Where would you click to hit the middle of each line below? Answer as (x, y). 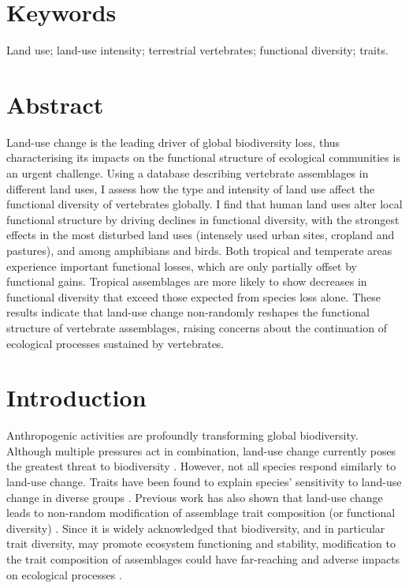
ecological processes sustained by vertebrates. (115, 343)
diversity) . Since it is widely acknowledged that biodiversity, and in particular (196, 528)
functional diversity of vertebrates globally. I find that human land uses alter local (204, 204)
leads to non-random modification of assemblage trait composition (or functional (201, 513)
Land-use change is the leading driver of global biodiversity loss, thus (173, 142)
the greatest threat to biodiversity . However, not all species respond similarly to (201, 466)
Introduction (76, 397)
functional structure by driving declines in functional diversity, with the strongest (203, 219)
